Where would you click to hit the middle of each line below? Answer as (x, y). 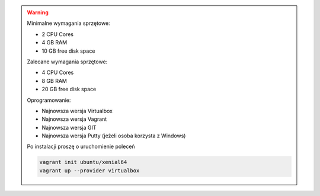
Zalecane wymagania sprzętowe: (67, 62)
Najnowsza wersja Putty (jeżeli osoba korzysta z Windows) (114, 136)
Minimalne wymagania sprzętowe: (68, 23)
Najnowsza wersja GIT (69, 127)
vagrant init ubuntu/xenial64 (83, 162)
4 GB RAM (55, 43)
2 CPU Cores (58, 34)
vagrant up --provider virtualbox (89, 171)
